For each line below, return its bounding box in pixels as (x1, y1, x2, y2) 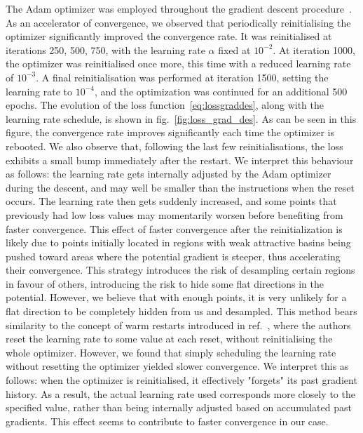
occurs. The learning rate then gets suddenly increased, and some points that (6, 194, 337, 208)
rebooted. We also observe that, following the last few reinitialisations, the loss (6, 138, 343, 153)
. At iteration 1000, (273, 42, 355, 57)
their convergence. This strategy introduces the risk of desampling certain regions (6, 262, 355, 277)
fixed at (218, 42, 251, 57)
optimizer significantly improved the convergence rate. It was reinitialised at (6, 29, 332, 44)
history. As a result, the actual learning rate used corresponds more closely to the (6, 386, 355, 401)
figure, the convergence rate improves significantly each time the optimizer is (6, 125, 334, 140)
